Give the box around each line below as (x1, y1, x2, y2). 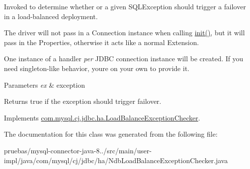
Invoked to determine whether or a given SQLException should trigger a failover (4, 1, 246, 11)
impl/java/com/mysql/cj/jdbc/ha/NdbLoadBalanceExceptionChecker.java (4, 155, 228, 165)
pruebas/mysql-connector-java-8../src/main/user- (4, 145, 152, 155)
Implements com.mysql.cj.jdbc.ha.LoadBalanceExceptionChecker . (4, 112, 200, 122)
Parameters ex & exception (4, 79, 85, 90)
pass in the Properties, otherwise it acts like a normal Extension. (4, 37, 199, 47)
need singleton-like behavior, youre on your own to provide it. (4, 63, 190, 73)
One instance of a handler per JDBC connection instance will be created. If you (4, 53, 244, 64)
